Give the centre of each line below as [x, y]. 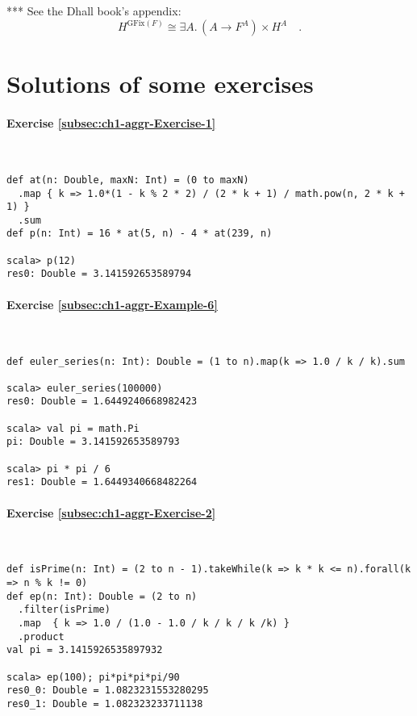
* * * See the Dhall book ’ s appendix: [94, 10]
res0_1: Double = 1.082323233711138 [105, 704]
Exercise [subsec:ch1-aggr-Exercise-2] [111, 512]
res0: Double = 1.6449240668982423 [102, 402]
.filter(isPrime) [64, 610]
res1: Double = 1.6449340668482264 [102, 482]
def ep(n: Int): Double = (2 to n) [102, 596]
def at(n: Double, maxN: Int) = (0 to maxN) [128, 180]
